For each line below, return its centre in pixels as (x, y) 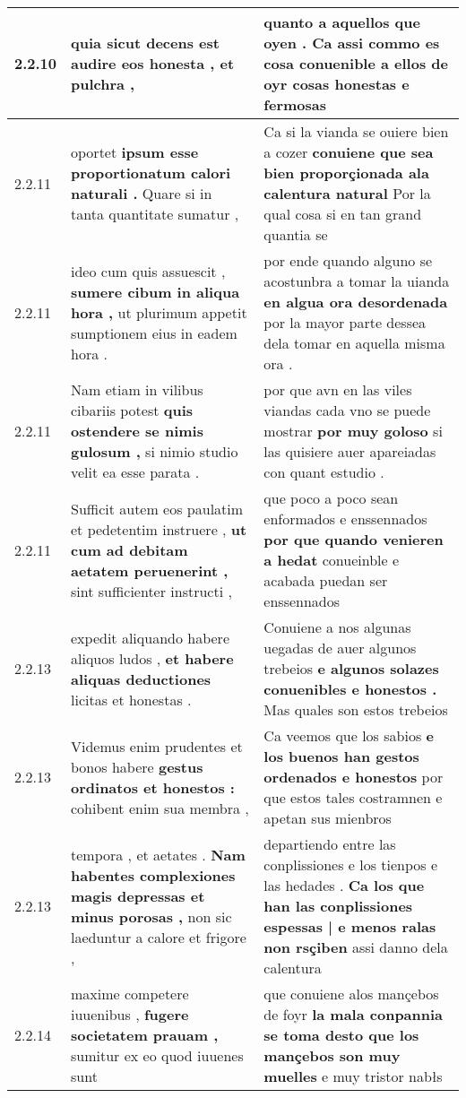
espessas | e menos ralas (350, 926)
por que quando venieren (354, 539)
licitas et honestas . (131, 699)
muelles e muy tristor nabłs (353, 1076)
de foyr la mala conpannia (354, 1014)
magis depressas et (138, 895)
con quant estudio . (324, 472)
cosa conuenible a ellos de (356, 63)
